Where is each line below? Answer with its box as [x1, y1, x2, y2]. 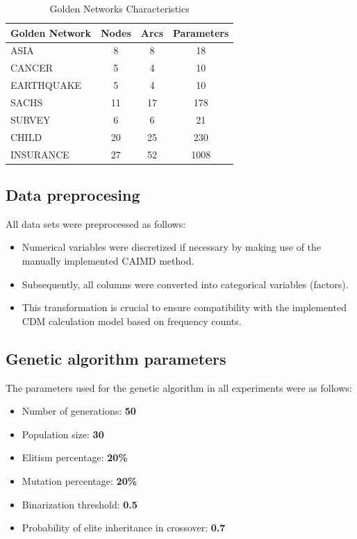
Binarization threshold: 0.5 [22, 497, 138, 511]
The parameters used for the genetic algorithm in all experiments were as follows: [6, 380, 352, 395]
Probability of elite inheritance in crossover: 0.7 [22, 520, 226, 535]
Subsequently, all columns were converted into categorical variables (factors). [22, 276, 349, 291]
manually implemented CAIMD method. [22, 253, 194, 267]
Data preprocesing [6, 183, 140, 205]
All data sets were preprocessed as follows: [6, 216, 186, 231]
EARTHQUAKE [10, 78, 82, 92]
